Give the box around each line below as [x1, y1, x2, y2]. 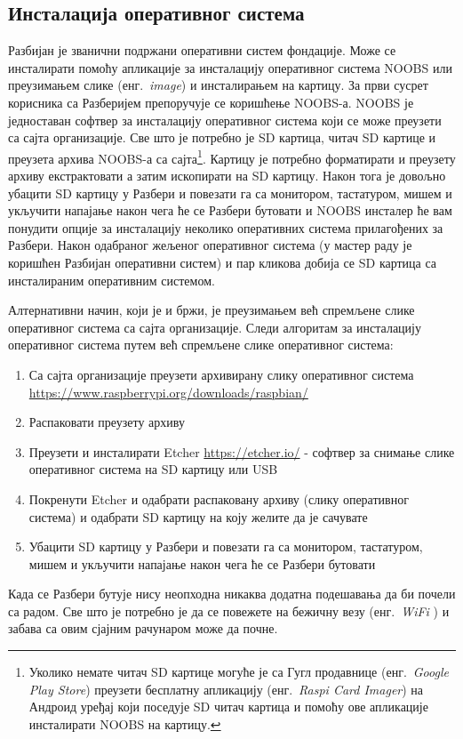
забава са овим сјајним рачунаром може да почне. [8, 619, 278, 638]
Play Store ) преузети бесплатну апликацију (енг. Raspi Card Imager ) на [28, 679, 424, 698]
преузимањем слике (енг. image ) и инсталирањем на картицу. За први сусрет [8, 76, 428, 94]
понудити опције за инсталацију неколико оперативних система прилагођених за [8, 218, 443, 237]
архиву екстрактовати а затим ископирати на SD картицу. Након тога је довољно [8, 166, 446, 185]
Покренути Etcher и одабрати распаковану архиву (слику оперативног [28, 489, 409, 508]
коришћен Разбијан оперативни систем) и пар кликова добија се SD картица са [8, 253, 437, 271]
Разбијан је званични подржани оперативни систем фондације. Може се [8, 41, 396, 60]
